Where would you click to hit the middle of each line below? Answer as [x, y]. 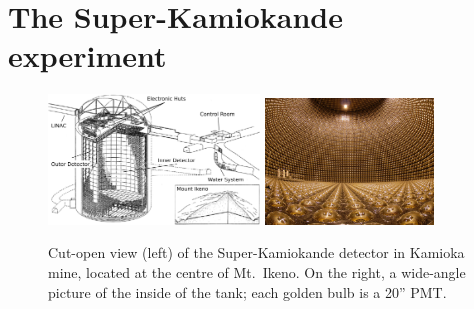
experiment [87, 55]
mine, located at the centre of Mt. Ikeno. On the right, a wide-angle [257, 271]
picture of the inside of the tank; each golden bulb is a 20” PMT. [247, 291]
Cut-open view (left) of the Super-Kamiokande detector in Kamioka [256, 252]
